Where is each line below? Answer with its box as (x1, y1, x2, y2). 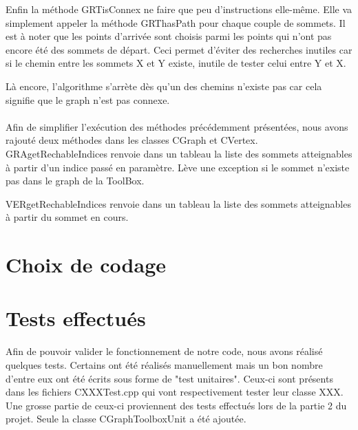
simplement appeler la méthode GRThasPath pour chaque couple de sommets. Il (6, 15, 346, 30)
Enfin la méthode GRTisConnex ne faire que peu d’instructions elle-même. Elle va (6, 2, 352, 16)
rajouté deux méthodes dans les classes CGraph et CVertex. (6, 133, 258, 147)
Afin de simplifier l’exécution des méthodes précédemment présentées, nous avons (6, 119, 348, 133)
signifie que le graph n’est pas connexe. (6, 92, 170, 107)
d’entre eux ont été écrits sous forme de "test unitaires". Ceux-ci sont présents (6, 371, 333, 385)
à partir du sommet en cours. (6, 210, 129, 224)
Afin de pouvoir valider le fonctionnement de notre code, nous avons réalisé (6, 344, 323, 358)
